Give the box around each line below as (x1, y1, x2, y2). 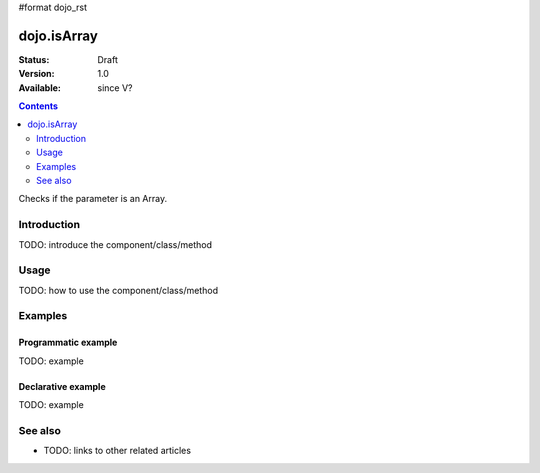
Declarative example (18, 380, 106, 392)
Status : (18, 53, 50, 65)
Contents (18, 100, 59, 112)
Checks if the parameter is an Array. (18, 193, 168, 205)
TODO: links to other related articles (43, 445, 192, 457)
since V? (97, 81, 133, 94)
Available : (18, 81, 62, 94)
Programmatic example (18, 336, 118, 349)
